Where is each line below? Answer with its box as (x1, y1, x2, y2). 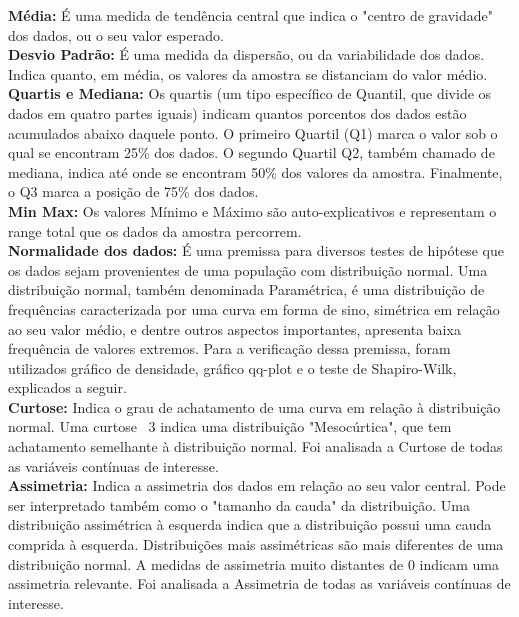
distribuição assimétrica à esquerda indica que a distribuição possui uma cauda (8, 514, 492, 535)
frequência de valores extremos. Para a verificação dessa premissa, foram (8, 338, 451, 359)
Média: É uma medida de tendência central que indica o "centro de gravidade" (8, 5, 493, 25)
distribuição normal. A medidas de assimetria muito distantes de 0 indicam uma (8, 553, 499, 574)
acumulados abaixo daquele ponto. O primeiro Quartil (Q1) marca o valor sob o (8, 122, 498, 143)
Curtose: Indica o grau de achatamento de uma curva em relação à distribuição (8, 396, 501, 417)
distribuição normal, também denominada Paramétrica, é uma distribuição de (8, 279, 485, 300)
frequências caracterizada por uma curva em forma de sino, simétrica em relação (8, 298, 500, 319)
